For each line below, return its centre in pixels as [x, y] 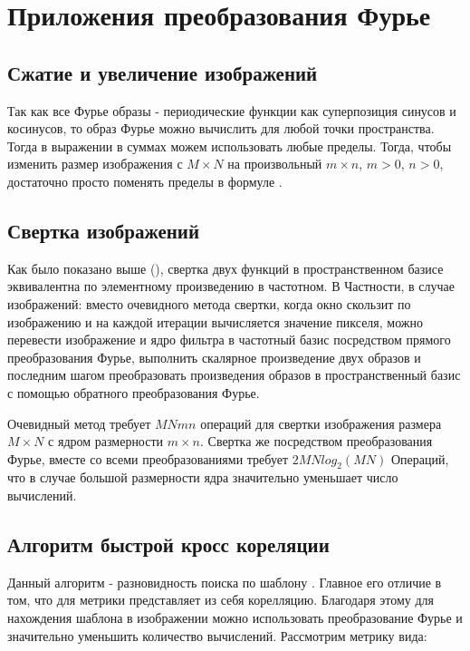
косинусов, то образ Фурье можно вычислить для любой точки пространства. [221, 128]
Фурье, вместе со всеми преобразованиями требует [148, 458]
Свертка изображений [104, 230]
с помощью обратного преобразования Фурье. [134, 392]
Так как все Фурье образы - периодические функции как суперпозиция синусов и [232, 110]
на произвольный [275, 164]
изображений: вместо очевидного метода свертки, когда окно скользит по [209, 303]
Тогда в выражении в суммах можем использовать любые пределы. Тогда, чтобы [230, 146]
